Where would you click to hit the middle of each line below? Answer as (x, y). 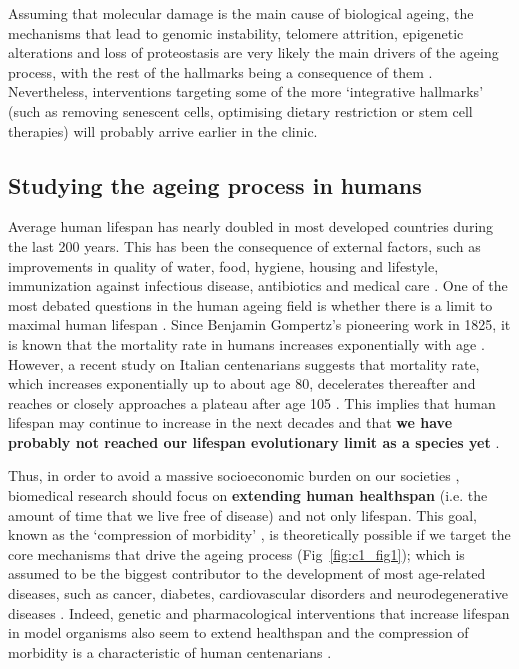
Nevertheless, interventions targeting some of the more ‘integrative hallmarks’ (246, 91)
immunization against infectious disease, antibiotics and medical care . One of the (258, 285)
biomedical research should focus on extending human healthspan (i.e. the (248, 495)
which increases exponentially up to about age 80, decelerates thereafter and (242, 383)
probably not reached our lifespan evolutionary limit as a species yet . (254, 441)
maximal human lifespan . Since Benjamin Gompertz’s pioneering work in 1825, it (259, 324)
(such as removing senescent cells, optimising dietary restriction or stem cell (240, 110)
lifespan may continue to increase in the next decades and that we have (230, 422)
